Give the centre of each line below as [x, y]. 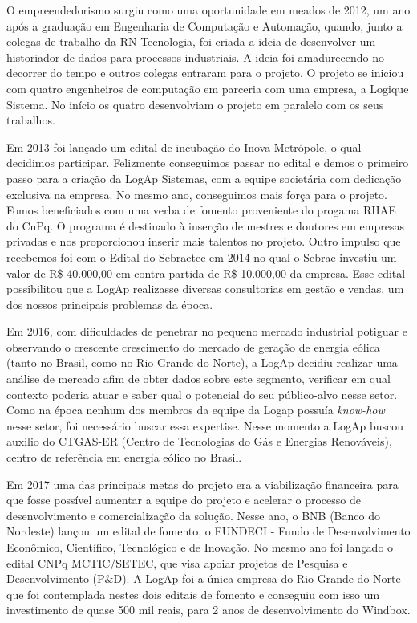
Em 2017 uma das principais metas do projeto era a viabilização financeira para [202, 484]
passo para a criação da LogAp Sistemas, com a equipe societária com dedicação [204, 178]
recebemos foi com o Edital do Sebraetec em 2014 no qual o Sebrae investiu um [202, 257]
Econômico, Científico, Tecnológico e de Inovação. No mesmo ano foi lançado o [200, 547]
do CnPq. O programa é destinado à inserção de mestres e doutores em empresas [205, 225]
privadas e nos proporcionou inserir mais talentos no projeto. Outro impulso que [204, 241]
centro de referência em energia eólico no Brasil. [124, 457]
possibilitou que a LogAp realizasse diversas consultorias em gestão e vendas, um [205, 289]
